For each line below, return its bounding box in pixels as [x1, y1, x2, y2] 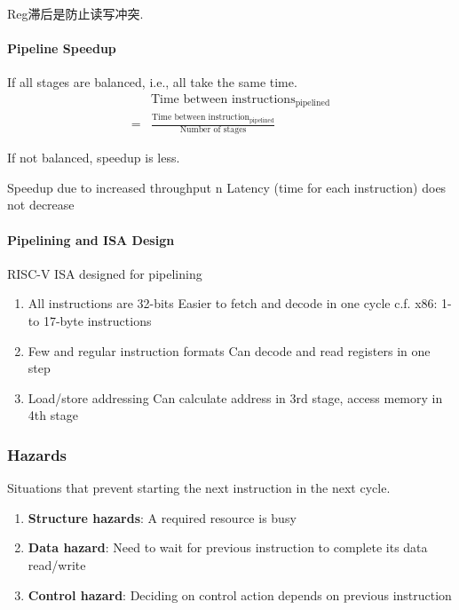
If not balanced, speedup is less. [7, 148, 180, 167]
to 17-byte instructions [28, 312, 152, 330]
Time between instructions [150, 93, 296, 106]
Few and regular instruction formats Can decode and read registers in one [28, 341, 431, 360]
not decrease [7, 195, 75, 214]
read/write [28, 556, 86, 574]
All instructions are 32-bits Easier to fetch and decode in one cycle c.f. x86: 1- [28, 294, 452, 313]
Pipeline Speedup [7, 39, 116, 58]
